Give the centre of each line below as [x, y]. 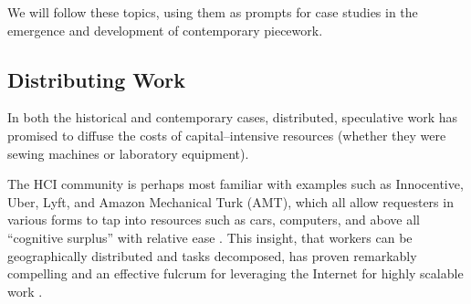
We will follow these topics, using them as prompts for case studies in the [213, 12]
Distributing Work [96, 79]
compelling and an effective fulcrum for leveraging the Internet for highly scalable [235, 273]
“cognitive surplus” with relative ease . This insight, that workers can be [210, 237]
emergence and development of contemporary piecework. [165, 30]
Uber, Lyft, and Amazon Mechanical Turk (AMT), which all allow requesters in [230, 201]
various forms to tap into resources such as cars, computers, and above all [214, 220]
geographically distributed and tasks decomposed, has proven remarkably [212, 255]
